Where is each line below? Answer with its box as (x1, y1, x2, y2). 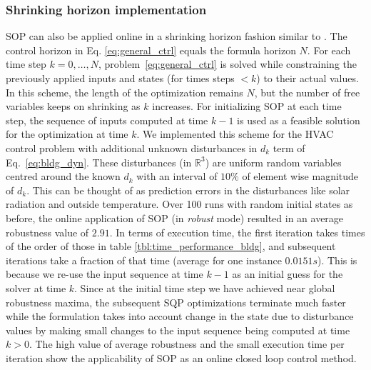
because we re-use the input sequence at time (6, 266, 203, 281)
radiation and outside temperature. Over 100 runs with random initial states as (6, 196, 353, 211)
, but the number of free (254, 84, 360, 99)
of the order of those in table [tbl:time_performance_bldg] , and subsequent (6, 239, 336, 254)
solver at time (6, 280, 66, 295)
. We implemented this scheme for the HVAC (136, 126, 334, 141)
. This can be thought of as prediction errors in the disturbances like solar (26, 182, 350, 197)
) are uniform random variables (205, 154, 342, 169)
